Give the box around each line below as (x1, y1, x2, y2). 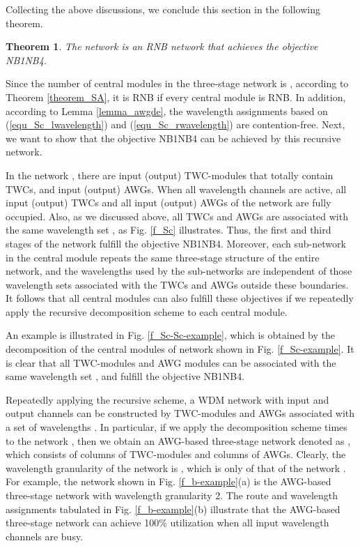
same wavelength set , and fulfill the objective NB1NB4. (6, 369, 245, 383)
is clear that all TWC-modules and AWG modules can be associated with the (6, 355, 336, 370)
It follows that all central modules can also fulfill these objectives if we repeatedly (6, 291, 354, 305)
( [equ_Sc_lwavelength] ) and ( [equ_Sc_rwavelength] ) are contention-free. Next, (6, 117, 345, 132)
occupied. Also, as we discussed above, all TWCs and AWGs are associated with (6, 208, 348, 223)
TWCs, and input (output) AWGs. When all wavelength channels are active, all (6, 181, 347, 196)
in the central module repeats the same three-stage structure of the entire (6, 250, 320, 264)
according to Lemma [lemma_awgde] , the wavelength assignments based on (6, 103, 328, 118)
